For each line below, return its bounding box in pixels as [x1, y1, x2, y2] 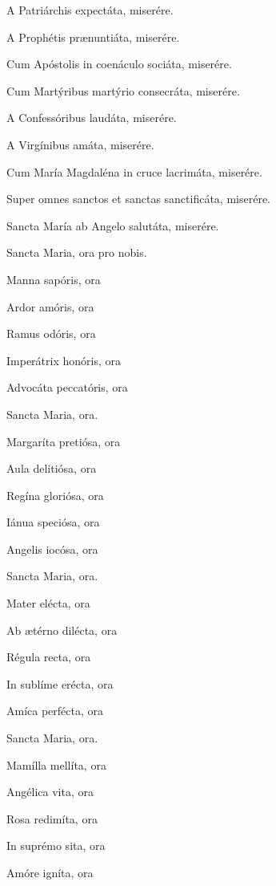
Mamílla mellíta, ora [6, 756, 106, 773]
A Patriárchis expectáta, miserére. [6, 2, 174, 18]
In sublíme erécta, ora [6, 675, 114, 692]
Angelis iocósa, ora [6, 540, 98, 557]
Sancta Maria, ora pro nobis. [6, 244, 147, 261]
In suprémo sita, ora [6, 837, 106, 854]
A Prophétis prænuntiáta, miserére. [6, 28, 180, 45]
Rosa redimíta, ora [6, 810, 98, 827]
